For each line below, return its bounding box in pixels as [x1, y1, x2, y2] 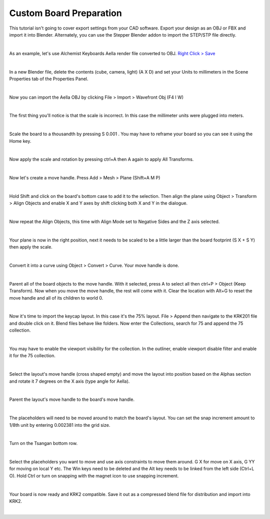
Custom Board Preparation [9, 8, 122, 19]
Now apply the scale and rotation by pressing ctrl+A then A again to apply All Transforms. [9, 156, 194, 162]
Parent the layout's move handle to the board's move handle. [9, 396, 135, 403]
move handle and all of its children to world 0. [9, 295, 103, 301]
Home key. [9, 138, 31, 144]
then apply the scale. [9, 244, 52, 250]
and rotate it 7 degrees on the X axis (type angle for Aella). [9, 378, 130, 384]
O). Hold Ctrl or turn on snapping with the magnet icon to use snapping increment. [9, 472, 179, 478]
